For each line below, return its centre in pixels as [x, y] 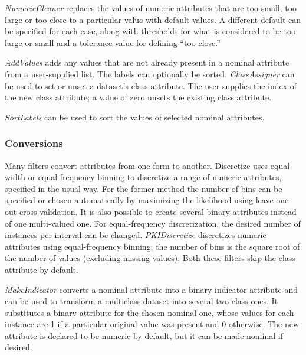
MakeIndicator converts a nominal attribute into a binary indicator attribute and [151, 289]
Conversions [34, 143]
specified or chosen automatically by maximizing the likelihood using [129, 200]
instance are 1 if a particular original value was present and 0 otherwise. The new [152, 324]
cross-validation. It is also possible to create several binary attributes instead [158, 211]
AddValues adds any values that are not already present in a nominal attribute [147, 62]
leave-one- [273, 200]
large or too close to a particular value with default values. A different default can [153, 19]
